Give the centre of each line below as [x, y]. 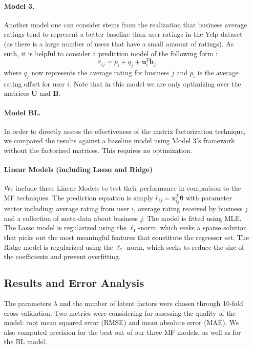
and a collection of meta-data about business [71, 218]
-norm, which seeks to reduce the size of [184, 247]
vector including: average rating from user [67, 208]
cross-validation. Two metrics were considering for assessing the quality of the [120, 313]
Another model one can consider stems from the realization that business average [126, 24]
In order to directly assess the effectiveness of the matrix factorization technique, [125, 131]
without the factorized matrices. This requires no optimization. [98, 150]
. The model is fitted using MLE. [192, 218]
